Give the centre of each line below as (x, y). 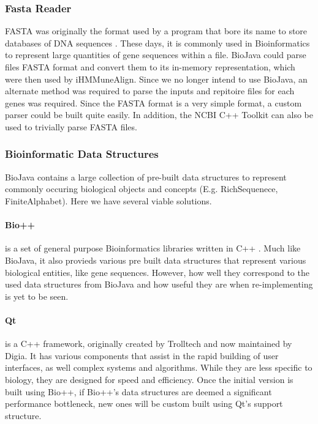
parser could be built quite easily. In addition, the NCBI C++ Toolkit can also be (159, 115)
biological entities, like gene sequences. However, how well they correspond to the (157, 272)
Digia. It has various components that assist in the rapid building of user (142, 355)
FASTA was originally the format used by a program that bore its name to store (156, 31)
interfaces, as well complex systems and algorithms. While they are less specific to (159, 367)
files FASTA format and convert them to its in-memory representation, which (150, 67)
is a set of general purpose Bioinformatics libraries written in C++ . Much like (153, 248)
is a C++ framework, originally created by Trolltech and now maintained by (149, 344)
